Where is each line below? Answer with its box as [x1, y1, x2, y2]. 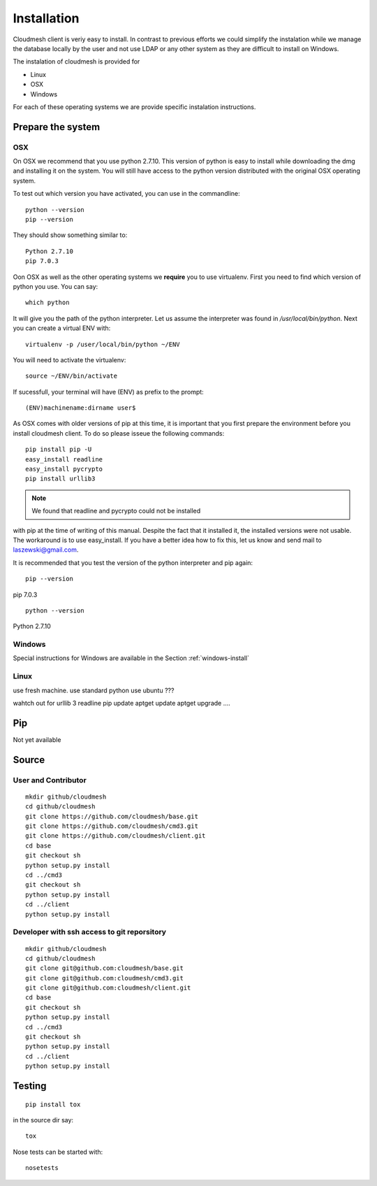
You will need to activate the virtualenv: [13, 355, 126, 364]
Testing [13, 1080, 47, 1092]
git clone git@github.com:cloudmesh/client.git [25, 984, 191, 992]
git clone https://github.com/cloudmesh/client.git [25, 832, 206, 840]
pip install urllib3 [25, 475, 96, 483]
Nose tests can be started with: [13, 1148, 103, 1156]
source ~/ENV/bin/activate [25, 372, 118, 380]
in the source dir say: [13, 1116, 73, 1124]
